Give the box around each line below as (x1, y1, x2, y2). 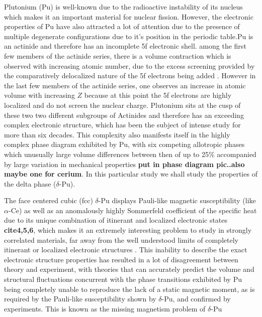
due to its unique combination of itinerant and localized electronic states (4, 215, 228, 225)
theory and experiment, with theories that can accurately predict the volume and (4, 264, 254, 274)
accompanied (217, 148, 256, 159)
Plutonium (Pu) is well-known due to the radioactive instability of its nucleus (4, 2, 243, 12)
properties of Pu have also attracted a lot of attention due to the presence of (4, 21, 240, 32)
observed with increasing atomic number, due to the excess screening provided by (4, 60, 255, 71)
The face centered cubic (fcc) (4, 195, 93, 206)
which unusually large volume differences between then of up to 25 (4, 148, 209, 159)
